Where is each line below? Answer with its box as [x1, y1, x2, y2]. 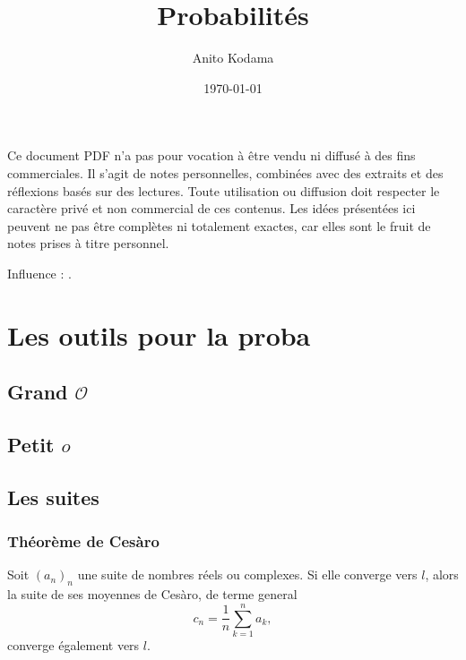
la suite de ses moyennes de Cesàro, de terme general [7, 585, 298, 604]
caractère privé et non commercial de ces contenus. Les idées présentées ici [7, 199, 416, 218]
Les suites [7, 483, 99, 510]
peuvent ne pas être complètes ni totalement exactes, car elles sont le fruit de [7, 216, 431, 235]
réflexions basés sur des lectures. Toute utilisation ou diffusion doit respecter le [7, 181, 440, 200]
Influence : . [7, 263, 72, 282]
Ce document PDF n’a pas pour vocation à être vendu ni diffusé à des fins [7, 146, 416, 165]
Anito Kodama [192, 48, 274, 67]
